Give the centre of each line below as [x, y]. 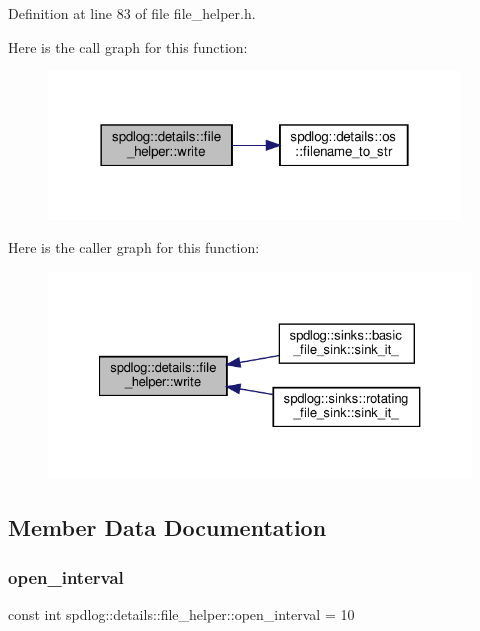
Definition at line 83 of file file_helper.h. [132, 13]
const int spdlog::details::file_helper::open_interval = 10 [181, 614]
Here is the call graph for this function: [128, 46]
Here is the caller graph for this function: [134, 247]
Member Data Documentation [167, 527]
